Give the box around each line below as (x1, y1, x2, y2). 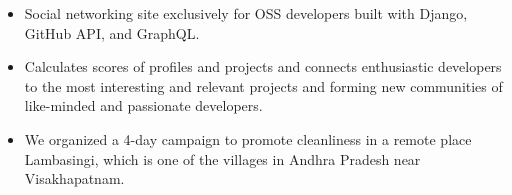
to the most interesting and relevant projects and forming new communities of (24, 75, 503, 96)
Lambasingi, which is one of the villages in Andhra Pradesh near (24, 148, 421, 169)
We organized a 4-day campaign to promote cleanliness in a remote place (24, 128, 472, 149)
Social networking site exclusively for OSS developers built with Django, (24, 3, 468, 23)
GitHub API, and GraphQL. (24, 22, 200, 43)
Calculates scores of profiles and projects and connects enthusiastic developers (24, 56, 502, 77)
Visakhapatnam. (24, 168, 125, 189)
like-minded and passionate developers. (24, 95, 263, 116)
